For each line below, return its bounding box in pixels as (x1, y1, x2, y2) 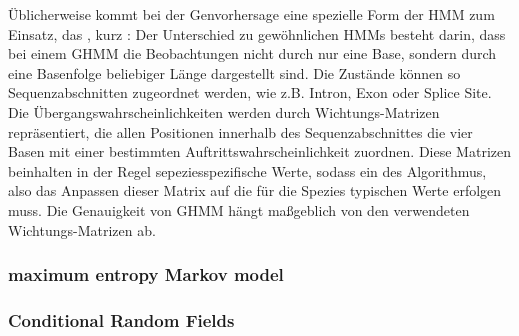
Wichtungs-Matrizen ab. (8, 219, 156, 240)
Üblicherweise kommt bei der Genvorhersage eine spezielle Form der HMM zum (8, 4, 495, 24)
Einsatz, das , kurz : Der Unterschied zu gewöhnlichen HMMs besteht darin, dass (8, 23, 506, 44)
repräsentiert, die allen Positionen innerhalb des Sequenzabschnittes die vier (8, 121, 473, 142)
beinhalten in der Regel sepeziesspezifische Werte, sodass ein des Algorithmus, (8, 160, 487, 181)
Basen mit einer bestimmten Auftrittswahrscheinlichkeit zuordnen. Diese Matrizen (8, 141, 512, 162)
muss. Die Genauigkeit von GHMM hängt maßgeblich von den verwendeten (8, 199, 470, 220)
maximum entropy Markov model (8, 262, 284, 287)
